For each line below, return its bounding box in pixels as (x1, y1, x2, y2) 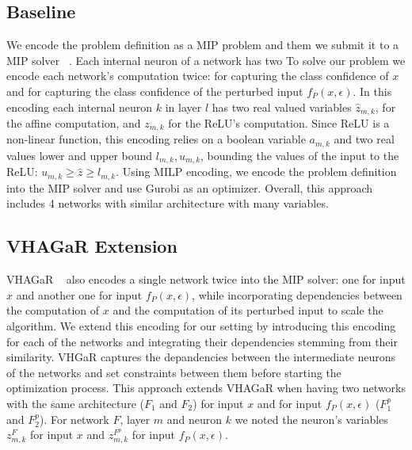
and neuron (166, 410, 223, 427)
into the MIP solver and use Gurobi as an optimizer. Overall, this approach (6, 179, 373, 196)
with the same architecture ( (6, 395, 144, 411)
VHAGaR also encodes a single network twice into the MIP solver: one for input (6, 271, 406, 288)
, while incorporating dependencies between (192, 286, 402, 303)
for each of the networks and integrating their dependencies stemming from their (6, 333, 398, 349)
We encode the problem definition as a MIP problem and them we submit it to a (6, 36, 399, 53)
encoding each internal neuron (6, 98, 153, 115)
